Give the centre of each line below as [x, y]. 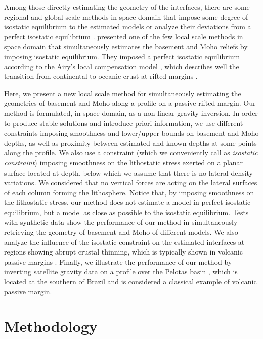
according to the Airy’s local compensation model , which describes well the [122, 66]
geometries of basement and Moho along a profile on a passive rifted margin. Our [130, 103]
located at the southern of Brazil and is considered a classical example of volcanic [130, 282]
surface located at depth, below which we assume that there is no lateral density [129, 172]
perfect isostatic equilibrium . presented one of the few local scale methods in [124, 36]
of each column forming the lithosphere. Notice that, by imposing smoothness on [129, 192]
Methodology [51, 326]
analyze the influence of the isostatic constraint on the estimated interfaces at [124, 242]
